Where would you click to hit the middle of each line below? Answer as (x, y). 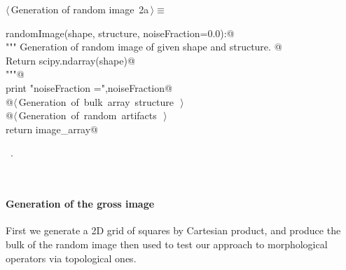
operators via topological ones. (71, 258)
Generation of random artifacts (88, 115)
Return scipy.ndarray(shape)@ (70, 60)
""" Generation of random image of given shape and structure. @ (144, 47)
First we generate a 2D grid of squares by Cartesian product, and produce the (173, 230)
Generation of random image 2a (80, 9)
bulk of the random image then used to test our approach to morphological (167, 244)
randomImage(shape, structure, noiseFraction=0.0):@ (120, 33)
